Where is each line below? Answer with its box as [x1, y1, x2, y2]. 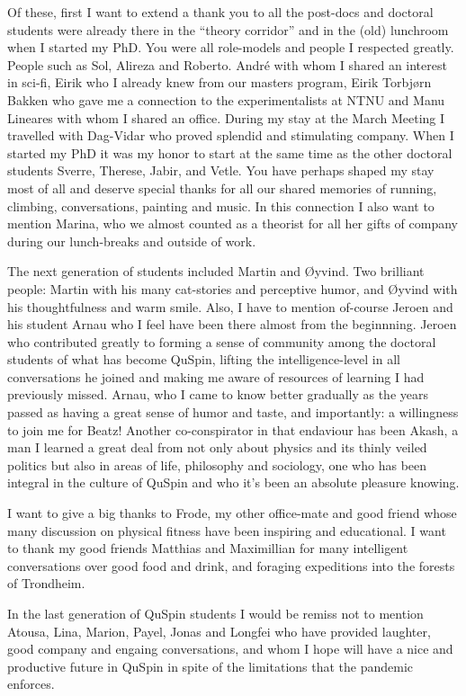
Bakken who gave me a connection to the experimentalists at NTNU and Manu [7, 90, 445, 109]
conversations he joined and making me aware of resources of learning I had [7, 367, 425, 386]
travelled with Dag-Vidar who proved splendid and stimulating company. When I [7, 126, 454, 145]
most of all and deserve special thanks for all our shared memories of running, [7, 178, 437, 197]
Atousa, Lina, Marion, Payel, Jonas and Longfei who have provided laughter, [7, 621, 431, 640]
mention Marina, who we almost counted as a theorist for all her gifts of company [7, 214, 458, 233]
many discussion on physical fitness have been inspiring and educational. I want [7, 521, 446, 540]
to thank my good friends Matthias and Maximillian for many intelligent [7, 539, 408, 558]
